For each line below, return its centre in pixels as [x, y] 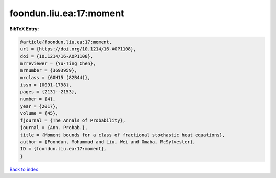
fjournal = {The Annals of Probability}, [73, 120]
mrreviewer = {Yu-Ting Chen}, [58, 63]
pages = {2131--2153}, [49, 92]
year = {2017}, [39, 106]
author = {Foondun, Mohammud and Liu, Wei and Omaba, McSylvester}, [108, 142]
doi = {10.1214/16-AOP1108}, [57, 56]
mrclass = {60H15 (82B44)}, [55, 78]
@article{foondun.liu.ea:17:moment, [66, 42]
